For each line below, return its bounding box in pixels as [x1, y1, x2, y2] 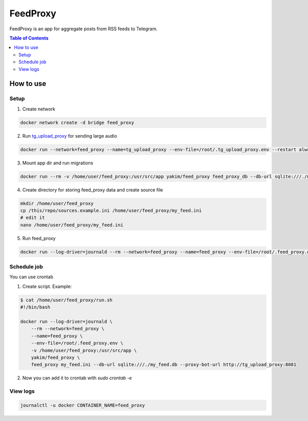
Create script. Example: [22, 283, 72, 290]
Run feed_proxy [22, 235, 56, 241]
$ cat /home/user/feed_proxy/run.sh [20, 297, 113, 303]
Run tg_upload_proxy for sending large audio [22, 132, 118, 139]
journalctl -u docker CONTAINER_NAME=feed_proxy [20, 402, 145, 408]
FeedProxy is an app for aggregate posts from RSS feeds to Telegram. [9, 26, 158, 32]
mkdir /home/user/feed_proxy [20, 200, 94, 206]
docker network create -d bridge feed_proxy [20, 120, 134, 125]
